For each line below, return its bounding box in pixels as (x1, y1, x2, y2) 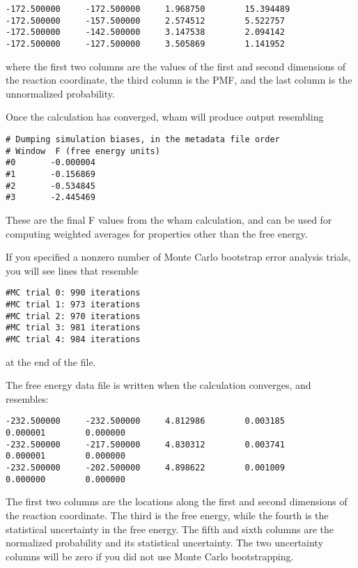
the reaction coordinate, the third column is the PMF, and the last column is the (6, 72, 352, 87)
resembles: (6, 391, 49, 406)
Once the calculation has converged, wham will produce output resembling (6, 109, 324, 124)
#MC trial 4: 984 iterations (6, 334, 141, 344)
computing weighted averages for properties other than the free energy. (6, 226, 308, 240)
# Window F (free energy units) (6, 146, 160, 156)
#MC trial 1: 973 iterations (6, 299, 141, 309)
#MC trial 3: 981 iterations (6, 323, 141, 333)
